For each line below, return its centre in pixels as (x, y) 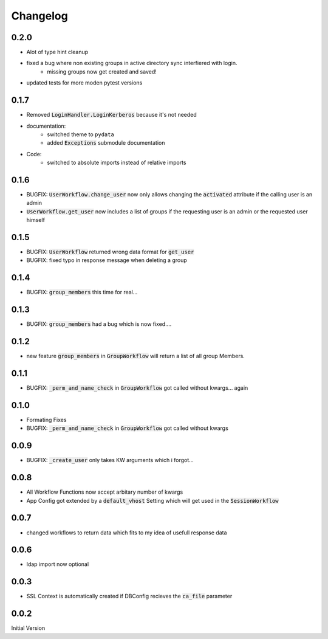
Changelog (39, 16)
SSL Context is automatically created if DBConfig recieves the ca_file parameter (129, 596)
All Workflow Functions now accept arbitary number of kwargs (105, 492)
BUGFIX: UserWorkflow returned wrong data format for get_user (110, 252)
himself (36, 220)
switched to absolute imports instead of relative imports (117, 163)
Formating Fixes (46, 420)
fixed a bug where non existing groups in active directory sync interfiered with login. (132, 63)
